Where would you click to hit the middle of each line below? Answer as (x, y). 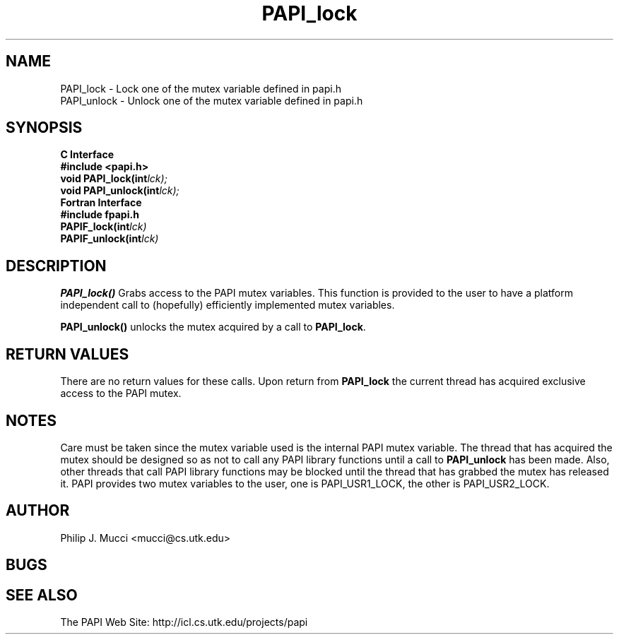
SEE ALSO (42, 595)
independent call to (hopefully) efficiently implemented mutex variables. (228, 305)
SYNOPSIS (44, 128)
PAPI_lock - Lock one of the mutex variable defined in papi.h (201, 88)
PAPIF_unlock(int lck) (110, 239)
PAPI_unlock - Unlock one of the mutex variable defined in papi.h (212, 100)
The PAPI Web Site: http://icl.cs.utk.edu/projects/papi (184, 622)
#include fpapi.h (100, 215)
